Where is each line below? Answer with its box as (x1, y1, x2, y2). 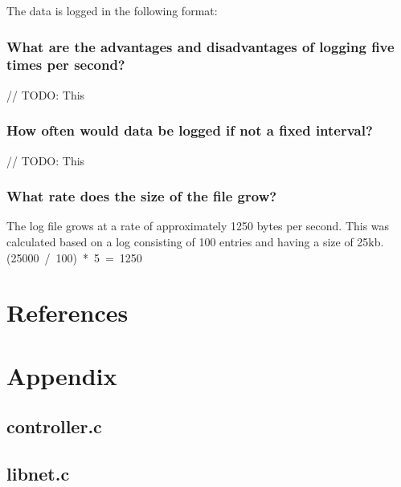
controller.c (6, 414, 102, 439)
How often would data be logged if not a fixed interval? (6, 120, 373, 140)
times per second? (6, 55, 125, 75)
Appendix (6, 359, 117, 392)
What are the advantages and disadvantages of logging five (6, 36, 395, 56)
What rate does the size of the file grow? (6, 186, 277, 206)
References (6, 296, 129, 329)
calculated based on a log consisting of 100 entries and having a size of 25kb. (6, 233, 384, 250)
